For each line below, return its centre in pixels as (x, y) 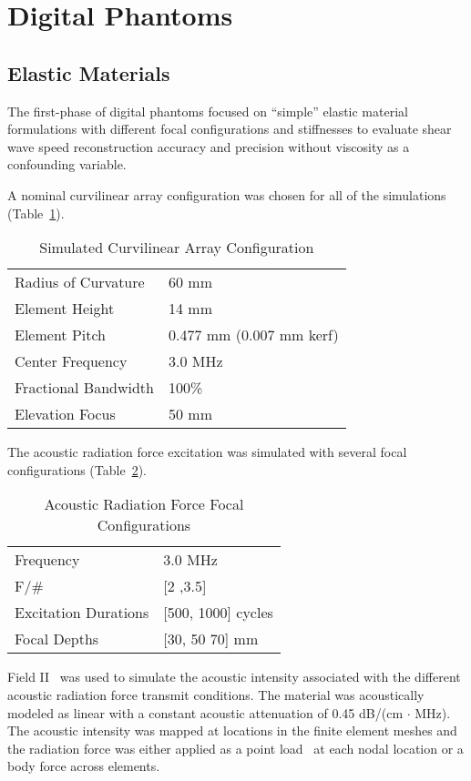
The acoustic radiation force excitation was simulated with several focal (207, 452)
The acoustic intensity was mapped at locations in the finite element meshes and (232, 730)
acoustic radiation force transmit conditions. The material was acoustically (216, 694)
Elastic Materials (89, 72)
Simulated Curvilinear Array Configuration (177, 248)
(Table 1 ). (36, 213)
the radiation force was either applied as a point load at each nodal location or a (235, 748)
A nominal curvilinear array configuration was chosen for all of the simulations (227, 194)
